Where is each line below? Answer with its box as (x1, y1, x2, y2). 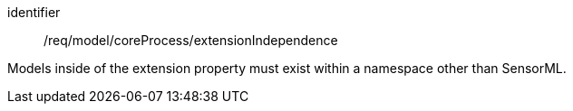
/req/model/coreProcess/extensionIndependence (44, 32, 338, 48)
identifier (7, 5, 61, 20)
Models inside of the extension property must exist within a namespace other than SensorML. (7, 60, 567, 76)
